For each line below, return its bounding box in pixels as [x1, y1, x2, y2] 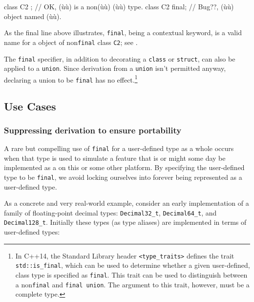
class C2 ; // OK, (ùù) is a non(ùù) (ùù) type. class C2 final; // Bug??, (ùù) [4, 1, 234, 11]
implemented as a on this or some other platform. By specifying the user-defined [4, 162, 245, 173]
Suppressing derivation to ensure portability [4, 124, 182, 136]
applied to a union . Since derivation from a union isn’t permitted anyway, [4, 63, 226, 73]
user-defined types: [4, 227, 60, 237]
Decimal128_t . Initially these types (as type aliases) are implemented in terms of [4, 217, 247, 227]
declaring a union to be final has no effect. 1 [4, 73, 138, 85]
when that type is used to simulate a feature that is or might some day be [4, 152, 226, 163]
